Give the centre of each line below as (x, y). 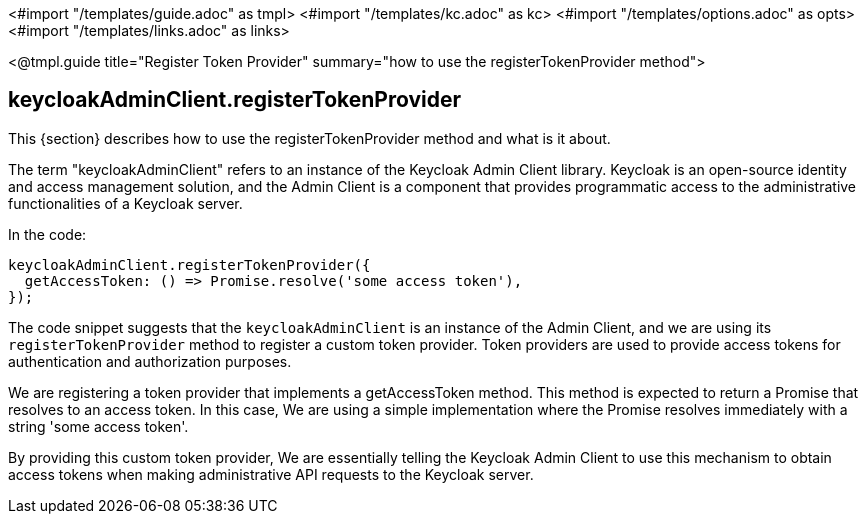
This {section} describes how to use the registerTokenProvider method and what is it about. (309, 138)
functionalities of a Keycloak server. (125, 203)
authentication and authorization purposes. (150, 361)
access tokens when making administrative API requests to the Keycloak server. (271, 474)
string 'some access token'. (98, 426)
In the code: (47, 234)
